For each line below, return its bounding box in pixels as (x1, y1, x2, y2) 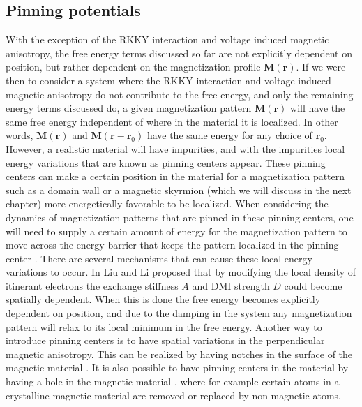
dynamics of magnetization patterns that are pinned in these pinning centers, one (6, 209, 354, 224)
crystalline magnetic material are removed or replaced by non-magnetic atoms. (6, 387, 342, 402)
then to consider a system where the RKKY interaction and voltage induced (6, 73, 331, 87)
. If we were (296, 59, 346, 74)
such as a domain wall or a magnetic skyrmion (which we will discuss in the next (6, 182, 352, 197)
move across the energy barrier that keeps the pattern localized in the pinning (6, 237, 339, 252)
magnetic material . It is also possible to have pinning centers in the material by (6, 360, 349, 375)
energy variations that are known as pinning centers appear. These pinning (6, 155, 326, 170)
